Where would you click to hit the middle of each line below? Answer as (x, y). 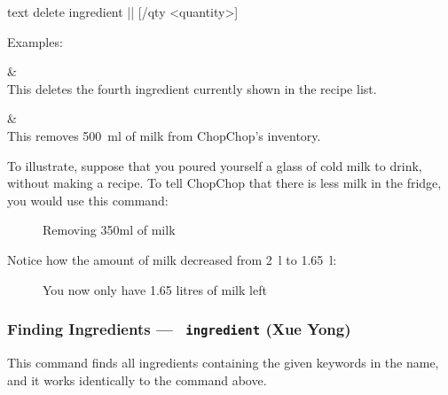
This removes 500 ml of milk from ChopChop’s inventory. (164, 135)
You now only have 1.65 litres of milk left (155, 289)
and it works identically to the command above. (137, 380)
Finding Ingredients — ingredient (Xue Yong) (179, 329)
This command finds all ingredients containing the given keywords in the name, (223, 362)
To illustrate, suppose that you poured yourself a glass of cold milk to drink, (215, 165)
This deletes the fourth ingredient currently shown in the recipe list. (192, 88)
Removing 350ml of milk (109, 230)
